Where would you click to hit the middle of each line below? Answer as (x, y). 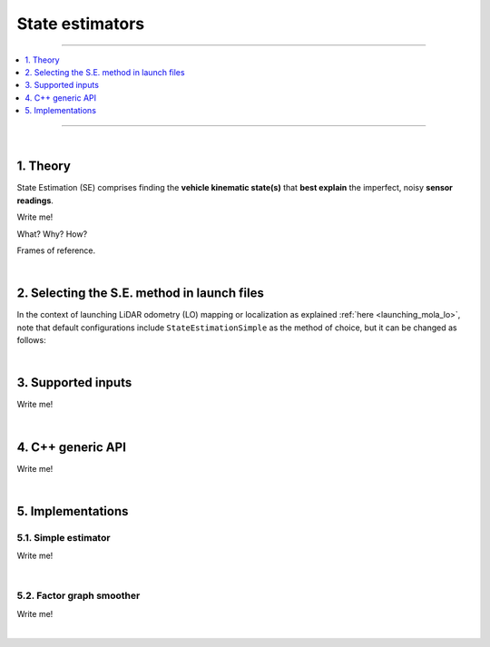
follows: (31, 340)
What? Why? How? (52, 234)
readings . (35, 201)
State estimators (81, 24)
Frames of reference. (56, 250)
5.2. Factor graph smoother (78, 596)
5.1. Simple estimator (64, 537)
